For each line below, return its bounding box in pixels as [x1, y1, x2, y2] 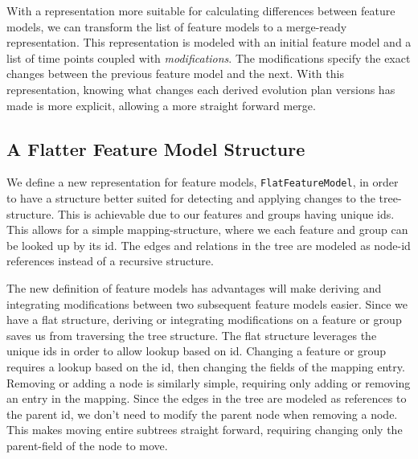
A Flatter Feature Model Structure [6, 136, 305, 161]
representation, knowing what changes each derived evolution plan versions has [6, 80, 395, 97]
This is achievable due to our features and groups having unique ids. [57, 205, 395, 222]
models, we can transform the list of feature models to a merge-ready [6, 18, 347, 35]
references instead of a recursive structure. [6, 252, 214, 269]
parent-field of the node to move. [6, 436, 168, 453]
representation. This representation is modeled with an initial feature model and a [6, 34, 412, 51]
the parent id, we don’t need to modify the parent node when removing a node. [6, 405, 398, 422]
